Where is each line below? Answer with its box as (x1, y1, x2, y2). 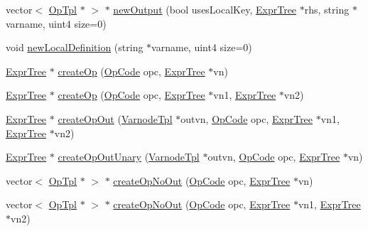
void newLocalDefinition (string (6, 40, 144, 55)
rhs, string (304, 2, 350, 16)
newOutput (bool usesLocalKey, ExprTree (113, 2, 297, 16)
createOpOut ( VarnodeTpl (58, 111, 173, 126)
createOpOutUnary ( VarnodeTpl (58, 149, 200, 164)
